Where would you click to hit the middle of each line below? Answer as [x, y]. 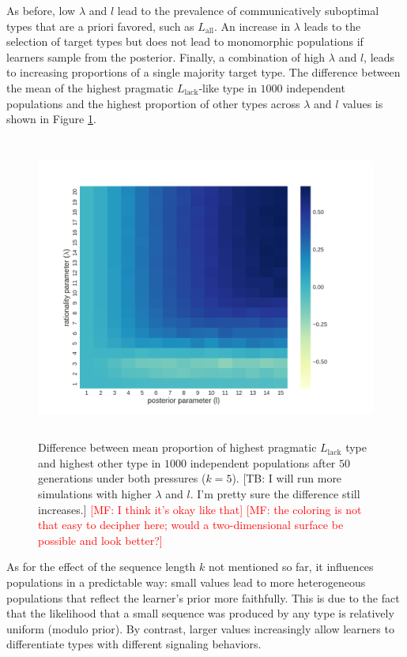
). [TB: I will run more [287, 478]
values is [363, 103]
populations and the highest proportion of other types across [153, 103]
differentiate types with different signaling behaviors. [134, 644]
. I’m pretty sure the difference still [275, 494]
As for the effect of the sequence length [101, 567]
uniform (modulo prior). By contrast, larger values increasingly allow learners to [200, 628]
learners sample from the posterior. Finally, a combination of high [166, 56]
